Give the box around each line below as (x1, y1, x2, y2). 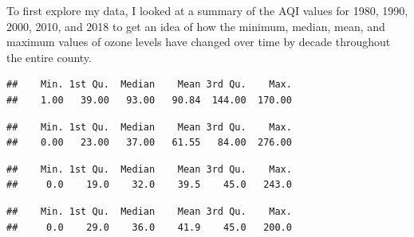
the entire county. (6, 49, 92, 65)
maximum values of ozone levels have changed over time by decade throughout (6, 33, 391, 50)
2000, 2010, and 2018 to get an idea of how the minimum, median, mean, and (6, 17, 385, 34)
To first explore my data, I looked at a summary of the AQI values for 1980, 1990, (6, 2, 408, 18)
